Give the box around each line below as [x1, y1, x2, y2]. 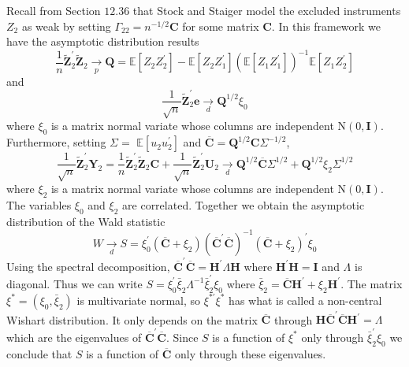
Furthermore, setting [6, 134, 106, 150]
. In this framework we [271, 17, 381, 34]
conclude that [6, 345, 73, 361]
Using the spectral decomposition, [6, 258, 170, 274]
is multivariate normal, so [76, 291, 201, 308]
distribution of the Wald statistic [6, 213, 165, 229]
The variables [6, 197, 72, 213]
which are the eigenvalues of [6, 328, 142, 345]
